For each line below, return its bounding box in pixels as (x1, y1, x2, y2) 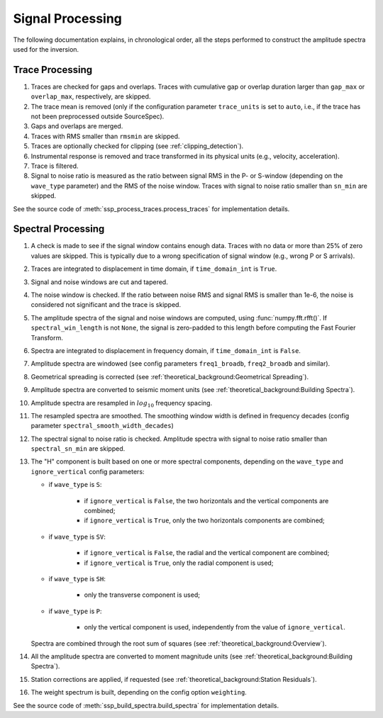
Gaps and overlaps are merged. (30, 122, 123, 130)
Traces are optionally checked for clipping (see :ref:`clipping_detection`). (30, 142, 244, 150)
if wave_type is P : (48, 607, 102, 615)
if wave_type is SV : (48, 532, 106, 541)
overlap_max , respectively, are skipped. (30, 92, 151, 101)
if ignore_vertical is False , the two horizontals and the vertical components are (84, 496, 329, 505)
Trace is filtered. (30, 162, 79, 170)
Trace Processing (13, 64, 93, 76)
